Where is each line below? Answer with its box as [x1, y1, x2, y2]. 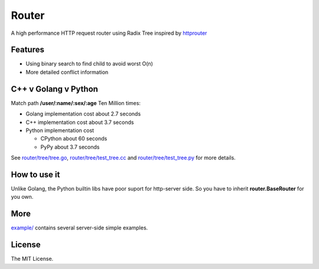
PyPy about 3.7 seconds [40, 143, 100, 150]
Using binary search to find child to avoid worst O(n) [25, 60, 154, 67]
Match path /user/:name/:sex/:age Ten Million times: [11, 99, 141, 106]
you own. [11, 193, 34, 201]
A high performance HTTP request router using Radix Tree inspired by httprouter [11, 29, 207, 37]
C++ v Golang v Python [11, 84, 99, 94]
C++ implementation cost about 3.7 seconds [25, 119, 134, 126]
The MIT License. [11, 255, 54, 263]
